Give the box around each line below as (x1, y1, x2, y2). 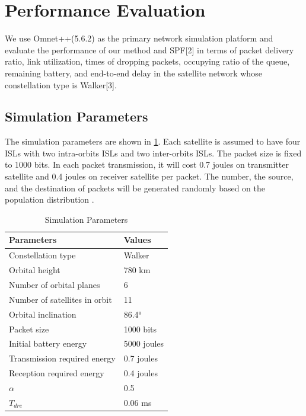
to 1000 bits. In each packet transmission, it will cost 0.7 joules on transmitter (5, 158, 289, 171)
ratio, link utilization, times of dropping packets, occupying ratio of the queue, (5, 55, 290, 68)
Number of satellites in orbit (9, 293, 112, 305)
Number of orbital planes (9, 278, 100, 290)
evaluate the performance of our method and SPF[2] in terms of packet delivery (5, 43, 294, 56)
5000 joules (123, 337, 164, 350)
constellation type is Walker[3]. (5, 78, 117, 91)
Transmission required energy (9, 352, 116, 364)
